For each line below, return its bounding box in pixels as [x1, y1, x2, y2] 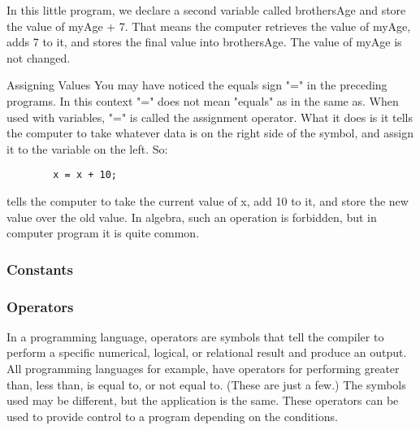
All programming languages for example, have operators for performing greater [6, 360, 400, 377]
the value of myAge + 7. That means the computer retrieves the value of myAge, [6, 17, 411, 34]
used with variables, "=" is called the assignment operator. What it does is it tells [6, 108, 414, 125]
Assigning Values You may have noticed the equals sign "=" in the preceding [6, 76, 388, 93]
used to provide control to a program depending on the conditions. [6, 407, 338, 424]
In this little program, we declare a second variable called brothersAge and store [6, 2, 406, 18]
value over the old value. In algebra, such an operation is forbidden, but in [6, 208, 377, 225]
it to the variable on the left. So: [6, 140, 168, 157]
